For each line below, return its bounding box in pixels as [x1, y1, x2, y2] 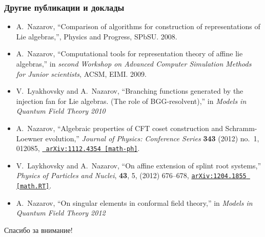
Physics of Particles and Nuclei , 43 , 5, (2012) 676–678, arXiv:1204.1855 [16, 170, 247, 181]
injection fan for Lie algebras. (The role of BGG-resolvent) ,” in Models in [16, 95, 247, 106]
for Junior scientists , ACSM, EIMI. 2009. [16, 68, 147, 79]
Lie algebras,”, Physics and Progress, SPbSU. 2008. [16, 31, 177, 41]
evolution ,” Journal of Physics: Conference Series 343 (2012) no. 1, [45, 133, 259, 143]
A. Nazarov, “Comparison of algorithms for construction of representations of [16, 21, 260, 32]
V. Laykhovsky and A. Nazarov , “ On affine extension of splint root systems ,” [16, 160, 261, 170]
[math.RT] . [16, 180, 52, 191]
